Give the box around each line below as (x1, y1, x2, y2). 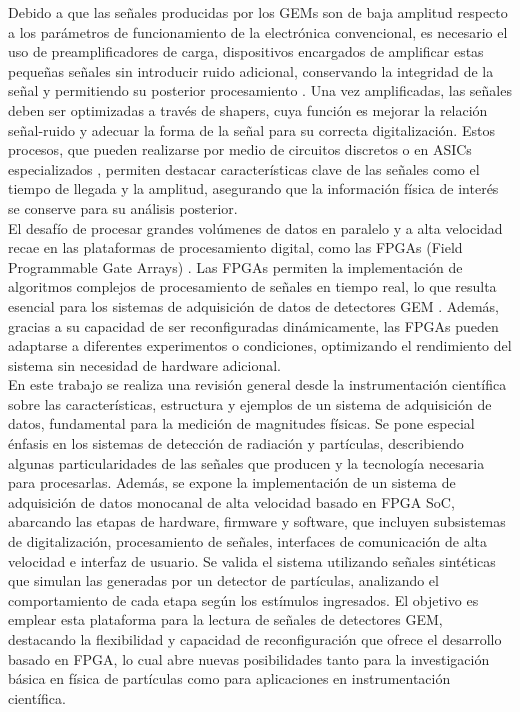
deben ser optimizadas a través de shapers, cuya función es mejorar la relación (8, 99, 488, 120)
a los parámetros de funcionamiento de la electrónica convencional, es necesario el (8, 21, 508, 42)
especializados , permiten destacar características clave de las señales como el (8, 158, 480, 179)
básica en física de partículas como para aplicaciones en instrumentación (8, 668, 451, 689)
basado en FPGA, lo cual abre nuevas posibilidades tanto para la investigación (8, 648, 490, 669)
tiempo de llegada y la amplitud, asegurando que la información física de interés (8, 178, 499, 199)
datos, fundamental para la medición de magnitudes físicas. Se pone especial (8, 413, 475, 434)
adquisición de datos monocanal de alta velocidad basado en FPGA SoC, (8, 491, 455, 512)
